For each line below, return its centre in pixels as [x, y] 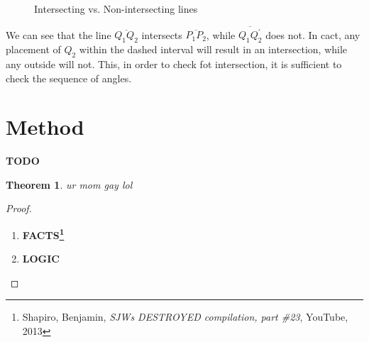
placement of [33, 49]
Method [45, 127]
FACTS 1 [43, 234]
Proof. [19, 208]
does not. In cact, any [313, 34]
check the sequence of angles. [69, 78]
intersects [162, 34]
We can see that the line [59, 34]
